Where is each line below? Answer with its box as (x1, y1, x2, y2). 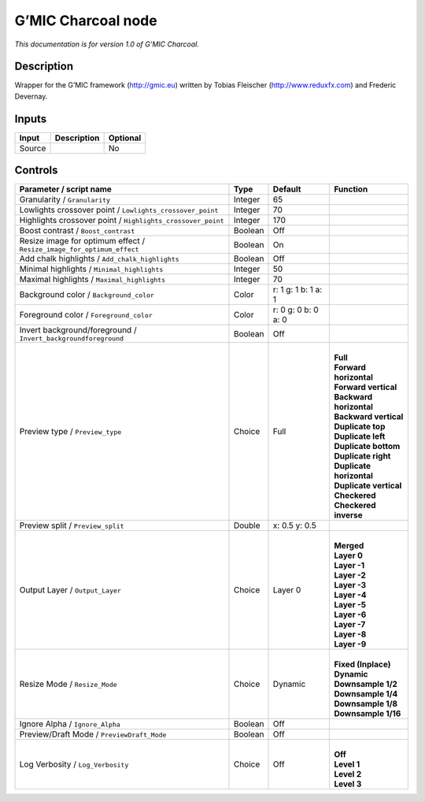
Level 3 (334, 778, 362, 789)
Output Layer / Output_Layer (19, 585, 122, 596)
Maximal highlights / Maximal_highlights (19, 274, 165, 285)
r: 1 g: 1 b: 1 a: (272, 284, 323, 295)
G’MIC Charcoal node (14, 12, 157, 29)
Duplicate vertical (334, 481, 402, 492)
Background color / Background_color (19, 289, 155, 300)
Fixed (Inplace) (334, 659, 391, 670)
